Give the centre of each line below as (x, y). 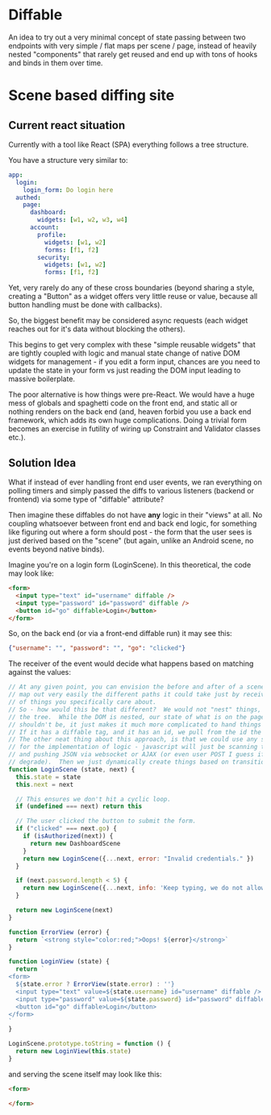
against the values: (40, 672)
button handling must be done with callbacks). (85, 305)
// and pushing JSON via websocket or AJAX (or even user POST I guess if (137, 755)
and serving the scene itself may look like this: (85, 1074)
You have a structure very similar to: (68, 160)
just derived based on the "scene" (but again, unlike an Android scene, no (131, 541)
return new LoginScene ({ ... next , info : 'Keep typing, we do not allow (144, 888)
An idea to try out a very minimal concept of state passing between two (127, 37)
